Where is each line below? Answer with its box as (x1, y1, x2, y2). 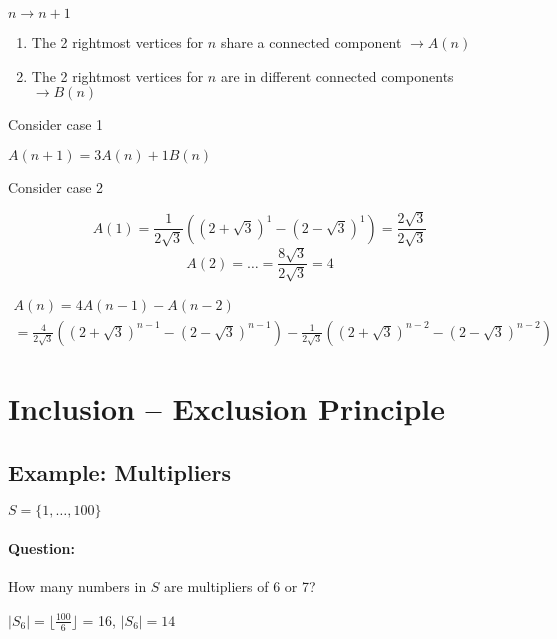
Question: (8, 538, 75, 559)
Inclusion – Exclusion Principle (8, 388, 445, 429)
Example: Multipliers (8, 456, 231, 487)
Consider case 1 (8, 114, 104, 135)
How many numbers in (8, 576, 147, 597)
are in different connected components (220, 65, 454, 86)
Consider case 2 (8, 176, 104, 197)
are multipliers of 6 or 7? (164, 576, 316, 597)
